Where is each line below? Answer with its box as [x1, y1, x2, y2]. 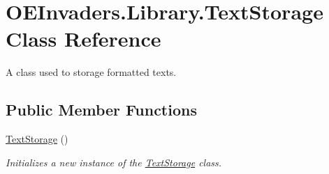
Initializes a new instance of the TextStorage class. [6, 155, 222, 169]
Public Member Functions [6, 99, 197, 120]
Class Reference [6, 24, 161, 53]
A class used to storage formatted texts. [6, 65, 177, 79]
